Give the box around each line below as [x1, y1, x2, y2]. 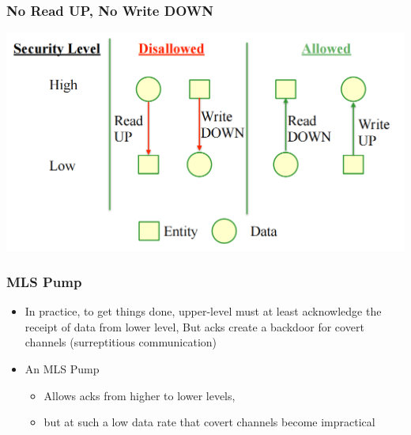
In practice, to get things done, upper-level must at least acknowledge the [25, 303, 382, 320]
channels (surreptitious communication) [25, 334, 217, 350]
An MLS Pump [25, 361, 100, 377]
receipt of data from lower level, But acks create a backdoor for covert [25, 318, 364, 335]
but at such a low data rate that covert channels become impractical [43, 414, 375, 430]
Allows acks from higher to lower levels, [43, 387, 236, 403]
